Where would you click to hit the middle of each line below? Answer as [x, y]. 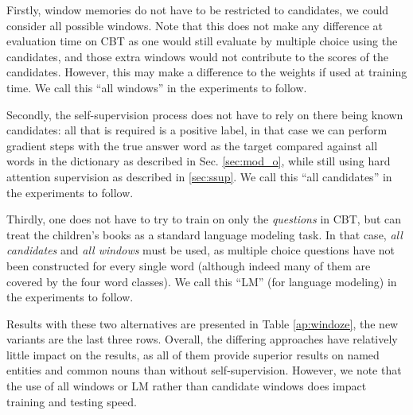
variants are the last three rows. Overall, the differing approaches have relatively [202, 339]
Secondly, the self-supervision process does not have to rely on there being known [205, 114]
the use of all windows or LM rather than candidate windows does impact [187, 386]
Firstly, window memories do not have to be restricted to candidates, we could [198, 10]
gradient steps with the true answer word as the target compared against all [192, 145]
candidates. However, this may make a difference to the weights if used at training [207, 72]
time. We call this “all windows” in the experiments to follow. [157, 87]
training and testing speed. [72, 401]
